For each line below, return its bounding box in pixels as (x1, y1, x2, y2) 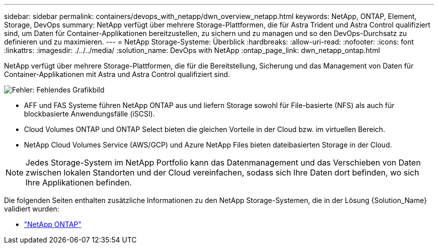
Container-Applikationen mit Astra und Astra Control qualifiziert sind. (4, 70, 230, 78)
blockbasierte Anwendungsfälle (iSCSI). (24, 109, 155, 118)
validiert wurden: (4, 204, 59, 213)
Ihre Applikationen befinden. (25, 177, 132, 187)
